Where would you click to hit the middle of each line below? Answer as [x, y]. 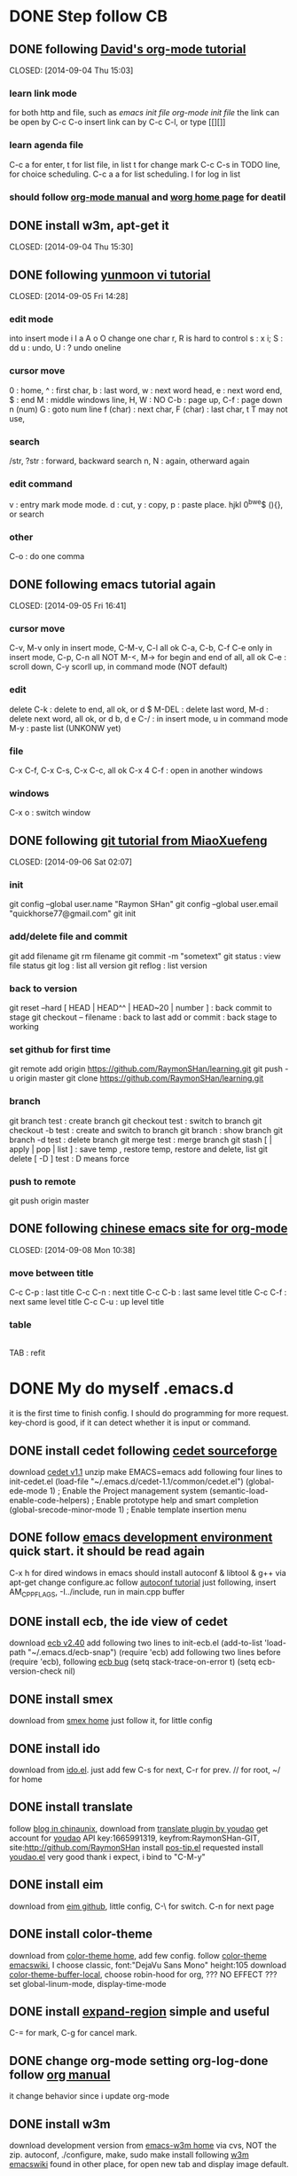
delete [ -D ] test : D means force [70, 1158]
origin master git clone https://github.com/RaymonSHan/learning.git [140, 1078]
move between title [52, 1273]
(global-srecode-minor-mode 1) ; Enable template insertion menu [128, 1510]
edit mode [31, 319]
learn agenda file [47, 146]
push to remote [43, 1181]
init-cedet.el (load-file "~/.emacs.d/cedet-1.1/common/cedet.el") [126, 1482]
